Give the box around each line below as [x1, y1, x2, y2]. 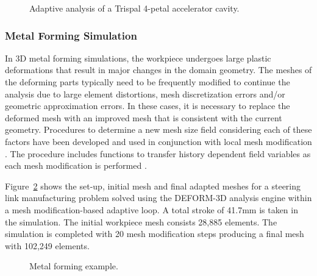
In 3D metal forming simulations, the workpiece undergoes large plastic [5, 51, 271, 64]
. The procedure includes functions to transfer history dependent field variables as [5, 147, 311, 160]
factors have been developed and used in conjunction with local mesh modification [5, 135, 312, 147]
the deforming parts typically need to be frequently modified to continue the [5, 76, 290, 88]
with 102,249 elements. [5, 239, 90, 252]
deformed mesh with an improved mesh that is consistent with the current [5, 111, 282, 124]
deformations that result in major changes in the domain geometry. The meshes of [5, 63, 312, 76]
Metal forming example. [29, 260, 118, 272]
